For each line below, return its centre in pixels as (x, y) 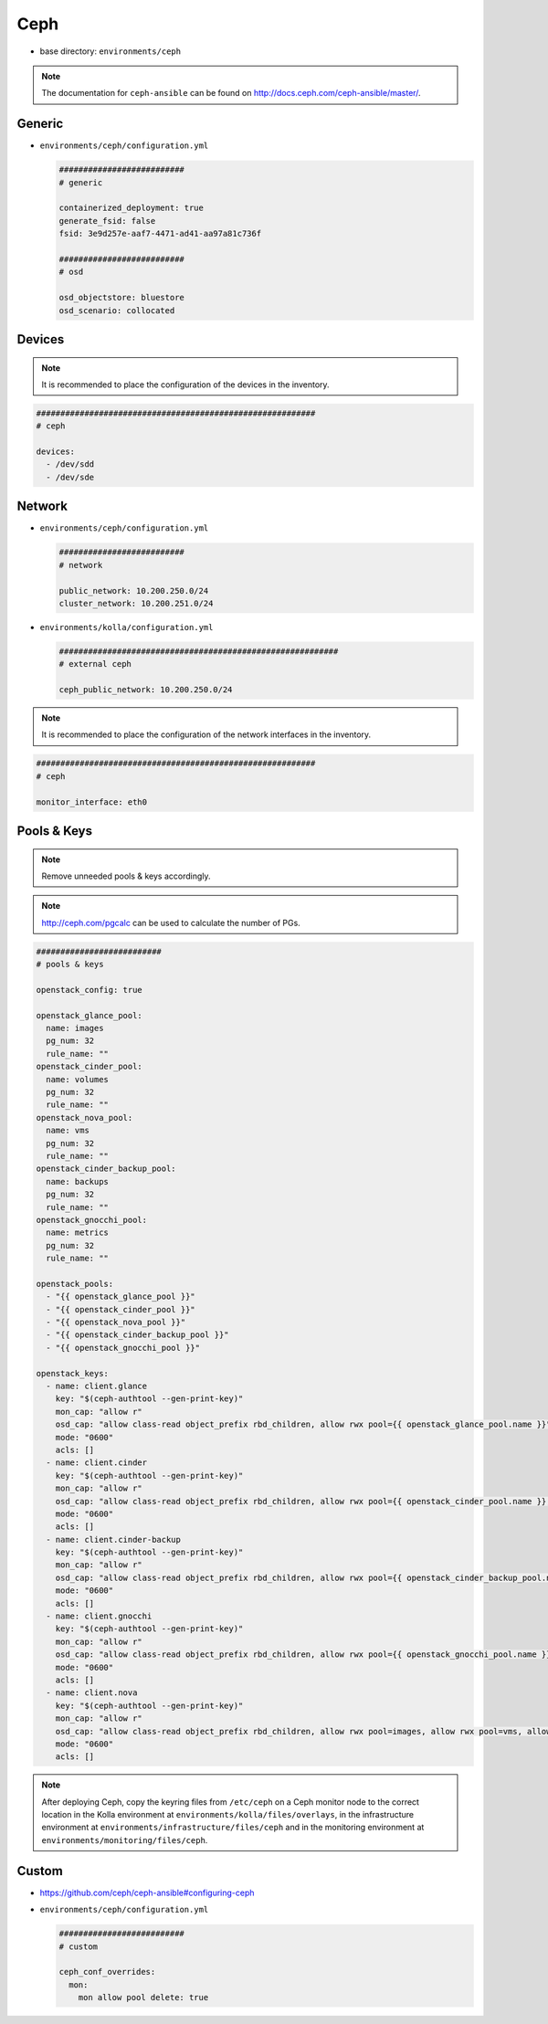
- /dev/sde (70, 477)
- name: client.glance (97, 1386)
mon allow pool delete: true (143, 1998)
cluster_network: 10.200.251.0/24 (136, 603)
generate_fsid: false (107, 221)
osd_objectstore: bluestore (121, 298)
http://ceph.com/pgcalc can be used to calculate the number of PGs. (171, 922)
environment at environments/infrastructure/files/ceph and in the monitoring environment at (233, 1828)
